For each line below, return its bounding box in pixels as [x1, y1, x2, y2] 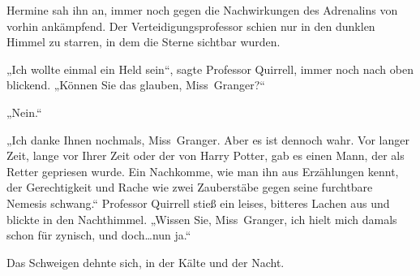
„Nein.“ [6, 103, 42, 120]
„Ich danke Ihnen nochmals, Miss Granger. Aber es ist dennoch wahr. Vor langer [6, 131, 409, 148]
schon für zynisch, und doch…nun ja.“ [6, 226, 191, 244]
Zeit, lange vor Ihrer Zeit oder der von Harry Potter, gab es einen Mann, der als [6, 147, 405, 164]
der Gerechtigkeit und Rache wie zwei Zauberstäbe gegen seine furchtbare [6, 179, 373, 196]
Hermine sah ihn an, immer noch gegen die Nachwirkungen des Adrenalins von [6, 2, 398, 18]
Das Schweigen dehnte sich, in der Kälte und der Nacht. [6, 253, 285, 270]
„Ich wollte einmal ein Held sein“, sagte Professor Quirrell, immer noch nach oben [6, 60, 414, 77]
